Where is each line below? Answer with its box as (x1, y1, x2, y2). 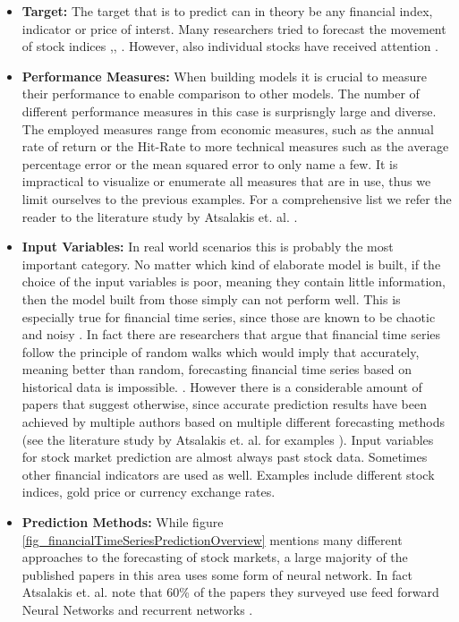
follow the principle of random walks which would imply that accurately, (21, 342, 420, 361)
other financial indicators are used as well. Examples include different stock (21, 464, 435, 483)
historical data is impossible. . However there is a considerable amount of (21, 377, 422, 396)
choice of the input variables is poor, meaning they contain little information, (21, 272, 446, 291)
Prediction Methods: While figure (21, 513, 224, 532)
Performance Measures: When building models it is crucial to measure (21, 66, 427, 85)
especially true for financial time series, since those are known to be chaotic (21, 307, 436, 326)
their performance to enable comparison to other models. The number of (21, 84, 420, 103)
